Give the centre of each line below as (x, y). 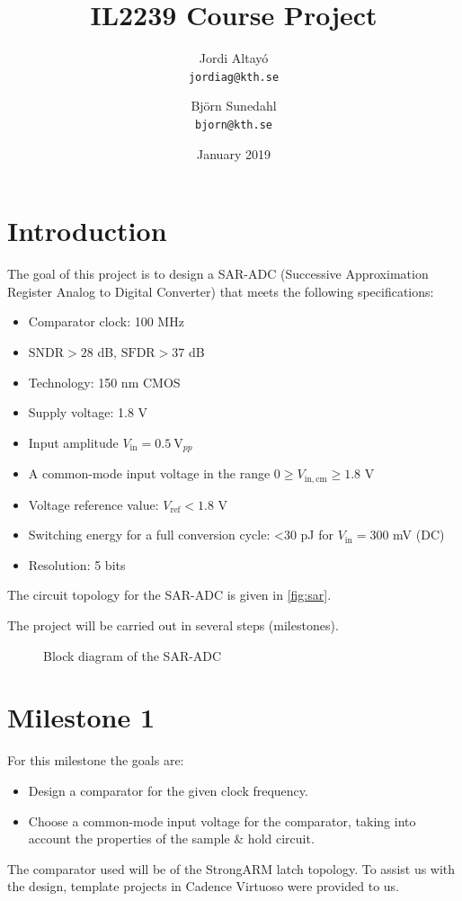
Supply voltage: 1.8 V (88, 412)
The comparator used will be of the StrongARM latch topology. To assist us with (231, 868)
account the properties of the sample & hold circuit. (171, 839)
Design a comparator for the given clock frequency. (168, 790)
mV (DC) (419, 535)
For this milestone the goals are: (96, 760)
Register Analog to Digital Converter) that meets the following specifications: (221, 291)
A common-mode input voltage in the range (149, 473)
